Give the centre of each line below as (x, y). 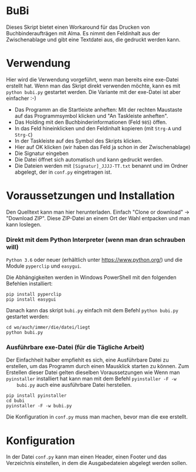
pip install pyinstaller (36, 396)
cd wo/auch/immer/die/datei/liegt (48, 328)
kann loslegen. (24, 224)
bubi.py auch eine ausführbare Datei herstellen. (74, 385)
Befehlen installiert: (29, 284)
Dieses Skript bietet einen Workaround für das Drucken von (78, 27)
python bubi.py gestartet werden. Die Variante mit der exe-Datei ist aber (93, 92)
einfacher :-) (21, 98)
